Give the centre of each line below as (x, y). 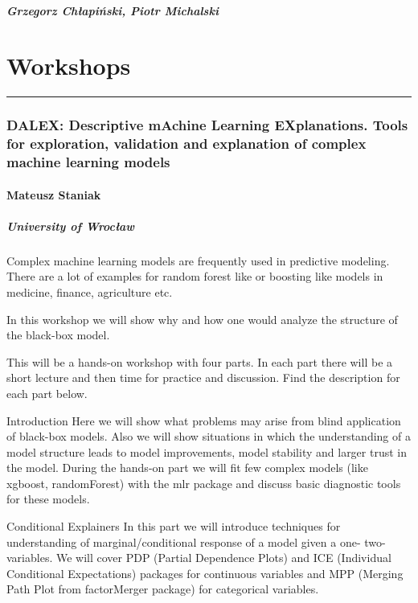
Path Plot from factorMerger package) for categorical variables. (163, 589)
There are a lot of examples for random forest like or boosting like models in (195, 276)
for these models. (48, 499)
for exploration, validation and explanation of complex (186, 144)
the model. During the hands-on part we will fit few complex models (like (187, 468)
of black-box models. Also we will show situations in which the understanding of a (209, 436)
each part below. (47, 393)
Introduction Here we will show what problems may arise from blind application (204, 420)
